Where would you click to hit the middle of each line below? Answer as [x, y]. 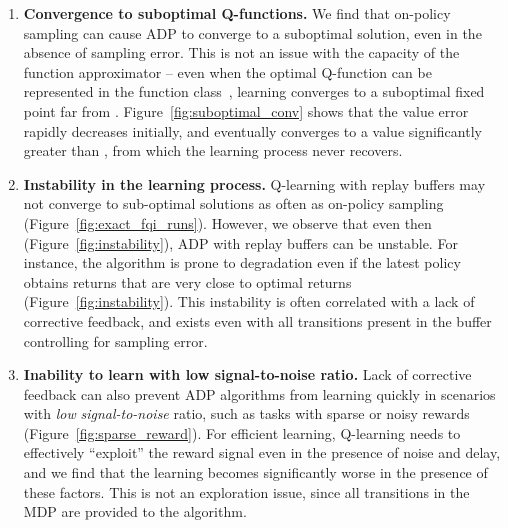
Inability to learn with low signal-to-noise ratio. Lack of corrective [247, 374]
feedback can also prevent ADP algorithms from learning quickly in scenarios [259, 393]
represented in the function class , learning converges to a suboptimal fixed [254, 91]
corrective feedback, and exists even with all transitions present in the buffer [257, 320]
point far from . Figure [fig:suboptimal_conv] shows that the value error [246, 110]
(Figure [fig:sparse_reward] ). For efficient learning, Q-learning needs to [242, 432]
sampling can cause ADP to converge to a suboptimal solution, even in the [252, 32]
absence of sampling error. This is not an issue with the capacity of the [241, 52]
